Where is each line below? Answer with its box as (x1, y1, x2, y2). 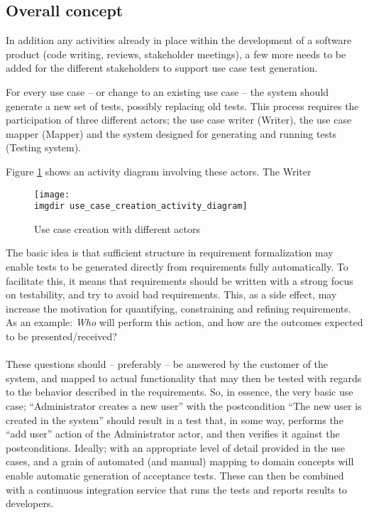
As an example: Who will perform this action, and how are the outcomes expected (6, 315, 363, 330)
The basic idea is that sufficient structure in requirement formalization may (6, 245, 334, 260)
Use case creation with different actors (34, 221, 201, 236)
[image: (34, 189, 70, 200)
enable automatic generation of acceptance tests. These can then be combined (6, 467, 344, 482)
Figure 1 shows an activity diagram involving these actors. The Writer (6, 163, 312, 178)
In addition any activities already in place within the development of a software (6, 33, 352, 48)
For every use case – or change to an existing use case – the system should (6, 84, 329, 99)
